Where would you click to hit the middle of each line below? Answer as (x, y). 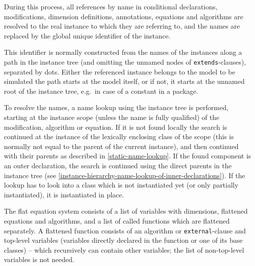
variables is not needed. (39, 259)
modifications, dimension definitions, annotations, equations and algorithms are (124, 16)
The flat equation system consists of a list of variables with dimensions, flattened (126, 211)
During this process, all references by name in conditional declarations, (111, 6)
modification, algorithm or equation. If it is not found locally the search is (116, 127)
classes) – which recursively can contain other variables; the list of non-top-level (124, 249)
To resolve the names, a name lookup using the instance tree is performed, (116, 107)
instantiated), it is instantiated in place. (64, 194)
